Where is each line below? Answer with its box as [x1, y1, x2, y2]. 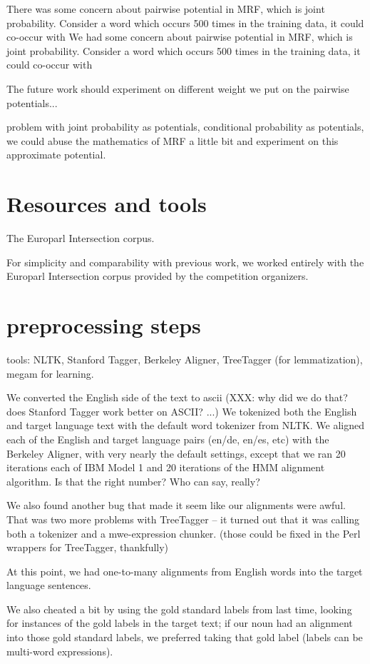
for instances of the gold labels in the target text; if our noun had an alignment [6, 615, 353, 630]
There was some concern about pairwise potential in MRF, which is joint [6, 1, 325, 16]
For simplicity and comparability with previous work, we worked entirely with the [6, 254, 364, 269]
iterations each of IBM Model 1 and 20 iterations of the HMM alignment [6, 460, 325, 475]
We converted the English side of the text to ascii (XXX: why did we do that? [6, 390, 348, 405]
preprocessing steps [6, 311, 201, 340]
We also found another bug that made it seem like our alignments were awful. [6, 498, 346, 513]
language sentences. [6, 578, 91, 593]
